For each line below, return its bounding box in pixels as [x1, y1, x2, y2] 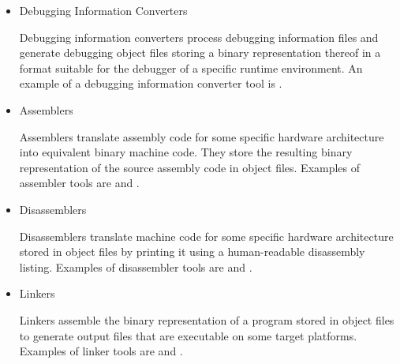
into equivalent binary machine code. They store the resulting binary [19, 144, 353, 160]
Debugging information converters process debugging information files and [19, 28, 379, 45]
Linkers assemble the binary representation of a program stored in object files [19, 311, 394, 328]
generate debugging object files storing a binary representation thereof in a [19, 44, 381, 61]
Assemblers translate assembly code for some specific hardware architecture [19, 128, 384, 144]
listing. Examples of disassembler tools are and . [19, 258, 252, 275]
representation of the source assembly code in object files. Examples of [19, 159, 361, 175]
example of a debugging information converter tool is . [19, 75, 282, 92]
